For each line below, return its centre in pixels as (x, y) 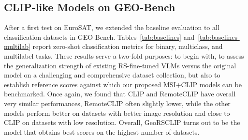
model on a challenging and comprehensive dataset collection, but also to (112, 75)
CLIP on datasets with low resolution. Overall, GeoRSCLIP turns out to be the (122, 122)
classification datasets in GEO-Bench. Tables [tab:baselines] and (99, 37)
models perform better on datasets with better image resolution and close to (117, 113)
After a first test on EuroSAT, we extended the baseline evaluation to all (112, 27)
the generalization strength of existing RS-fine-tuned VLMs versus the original (120, 65)
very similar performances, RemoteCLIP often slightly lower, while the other (117, 103)
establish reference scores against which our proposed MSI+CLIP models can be (123, 84)
